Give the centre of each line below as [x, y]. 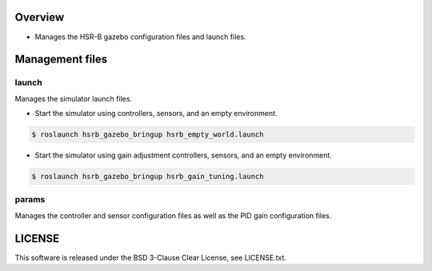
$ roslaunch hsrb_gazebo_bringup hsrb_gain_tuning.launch [148, 177]
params [30, 200]
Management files [61, 60]
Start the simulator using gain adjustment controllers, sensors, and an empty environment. [183, 155]
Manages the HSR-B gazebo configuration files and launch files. [141, 37]
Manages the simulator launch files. [73, 98]
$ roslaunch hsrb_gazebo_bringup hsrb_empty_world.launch [148, 135]
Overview [40, 17]
